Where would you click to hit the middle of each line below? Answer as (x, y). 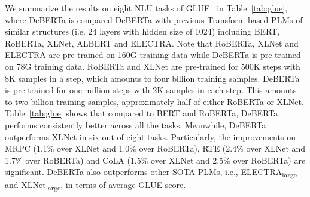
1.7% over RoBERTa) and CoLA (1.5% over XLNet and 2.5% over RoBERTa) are (155, 160)
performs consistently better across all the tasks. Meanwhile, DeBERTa (136, 124)
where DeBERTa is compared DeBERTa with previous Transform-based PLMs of (154, 19)
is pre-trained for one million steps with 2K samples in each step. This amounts (151, 90)
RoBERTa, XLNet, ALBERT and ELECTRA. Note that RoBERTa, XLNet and (152, 43)
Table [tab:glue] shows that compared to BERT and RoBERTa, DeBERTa (142, 113)
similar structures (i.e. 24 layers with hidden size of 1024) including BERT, (142, 31)
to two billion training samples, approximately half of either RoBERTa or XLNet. (154, 101)
